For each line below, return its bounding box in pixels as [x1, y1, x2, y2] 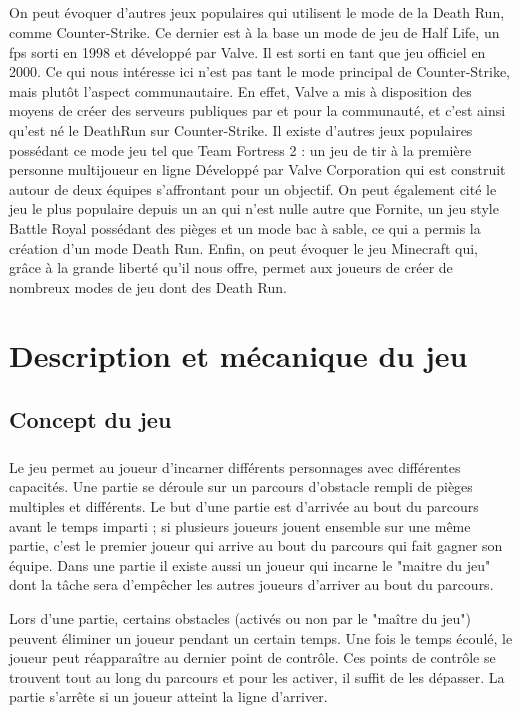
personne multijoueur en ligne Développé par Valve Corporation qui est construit [9, 159, 506, 180]
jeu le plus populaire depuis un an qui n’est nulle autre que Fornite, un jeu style [9, 198, 499, 219]
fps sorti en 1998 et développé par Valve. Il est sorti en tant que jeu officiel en [9, 41, 486, 62]
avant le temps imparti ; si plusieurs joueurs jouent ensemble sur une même [9, 515, 471, 536]
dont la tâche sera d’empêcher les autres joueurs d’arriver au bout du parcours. [9, 574, 494, 595]
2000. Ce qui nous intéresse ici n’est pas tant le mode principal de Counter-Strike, [9, 61, 511, 82]
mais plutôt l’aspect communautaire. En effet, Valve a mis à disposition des [9, 80, 472, 101]
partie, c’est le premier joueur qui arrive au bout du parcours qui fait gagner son [9, 535, 503, 556]
